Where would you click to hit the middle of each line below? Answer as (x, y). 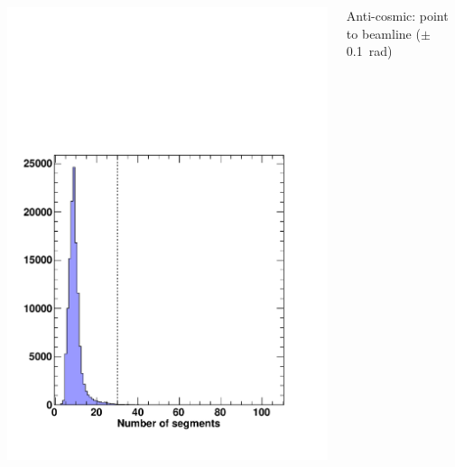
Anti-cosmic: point (397, 15)
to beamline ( (383, 33)
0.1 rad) (369, 51)
